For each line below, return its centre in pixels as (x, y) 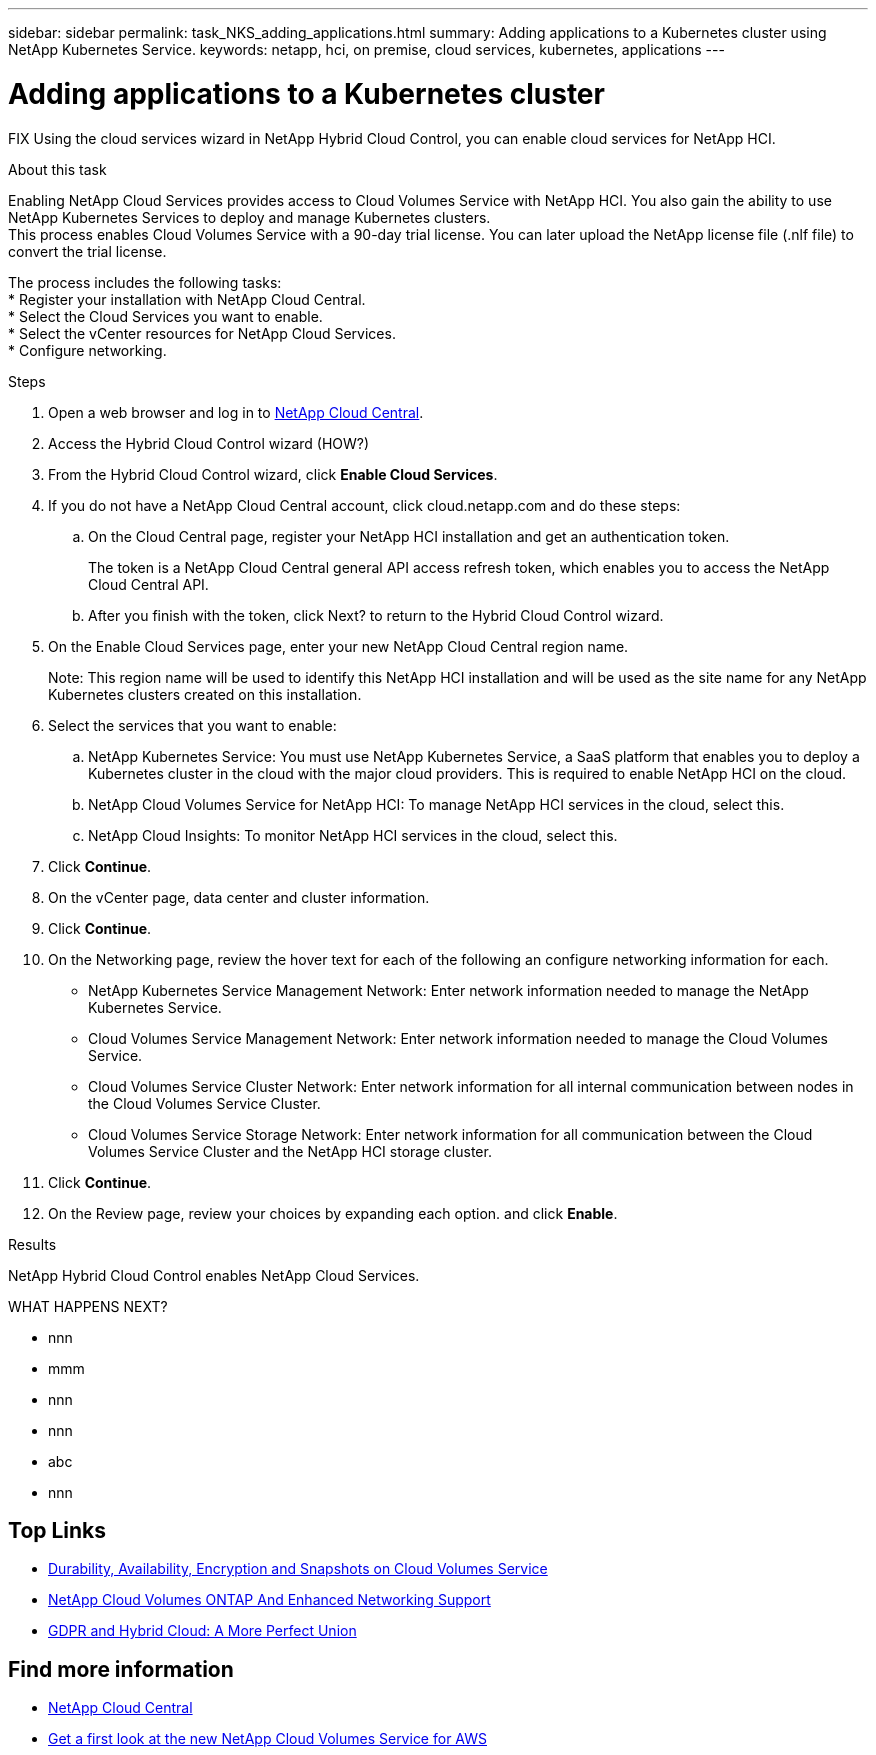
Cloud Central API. (148, 584)
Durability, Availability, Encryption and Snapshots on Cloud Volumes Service (298, 1569)
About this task (57, 169)
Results (32, 1244)
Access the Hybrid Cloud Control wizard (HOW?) (209, 443)
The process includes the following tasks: (145, 282)
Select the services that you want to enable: (192, 725)
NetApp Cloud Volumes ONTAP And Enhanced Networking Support (269, 1600)
